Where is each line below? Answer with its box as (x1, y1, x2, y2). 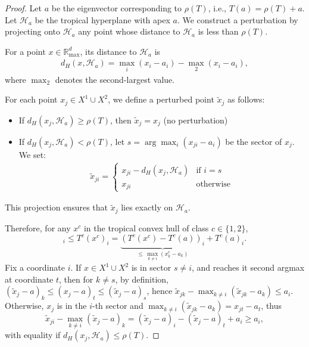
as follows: (227, 93, 265, 106)
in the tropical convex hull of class (83, 221, 209, 234)
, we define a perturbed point (108, 93, 214, 106)
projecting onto (5, 25, 61, 38)
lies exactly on (121, 201, 173, 213)
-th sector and (92, 299, 143, 312)
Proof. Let (5, 2, 42, 14)
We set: (18, 148, 46, 160)
